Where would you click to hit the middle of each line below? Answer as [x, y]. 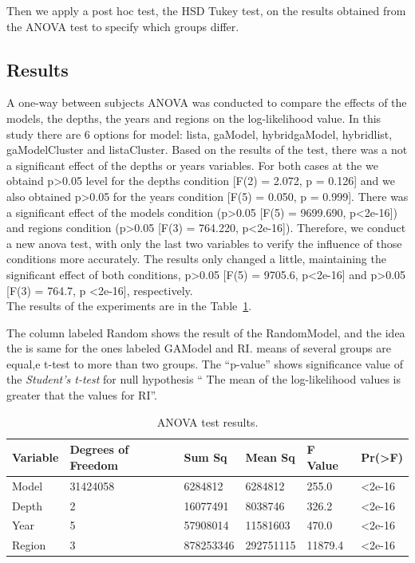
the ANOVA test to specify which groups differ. [123, 26]
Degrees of [99, 449]
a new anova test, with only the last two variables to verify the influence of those [204, 243]
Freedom [94, 465]
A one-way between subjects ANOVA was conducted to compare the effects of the [207, 102]
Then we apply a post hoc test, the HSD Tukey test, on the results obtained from [206, 10]
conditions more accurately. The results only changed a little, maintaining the [196, 259]
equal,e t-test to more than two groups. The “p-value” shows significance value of [205, 363]
